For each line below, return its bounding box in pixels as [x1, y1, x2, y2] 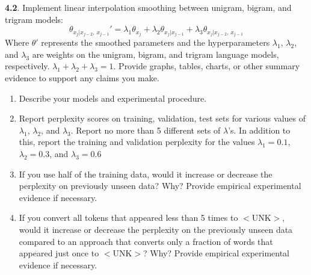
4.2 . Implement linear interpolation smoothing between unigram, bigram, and [5, 1, 292, 13]
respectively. [5, 60, 50, 72]
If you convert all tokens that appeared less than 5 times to [19, 211, 238, 224]
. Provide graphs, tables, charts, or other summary [113, 60, 300, 72]
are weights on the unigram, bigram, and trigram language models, [32, 48, 279, 60]
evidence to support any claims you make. [5, 72, 159, 84]
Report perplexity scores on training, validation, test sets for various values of [19, 112, 306, 125]
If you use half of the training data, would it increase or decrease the [19, 167, 273, 180]
